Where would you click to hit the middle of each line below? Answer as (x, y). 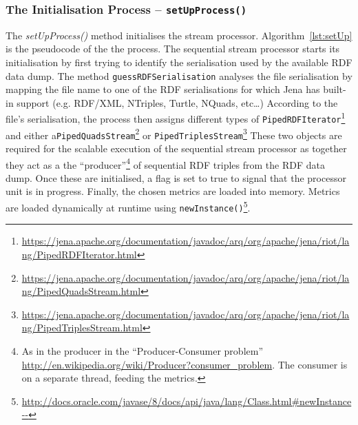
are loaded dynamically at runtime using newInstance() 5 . (128, 206)
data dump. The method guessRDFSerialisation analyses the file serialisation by (179, 75)
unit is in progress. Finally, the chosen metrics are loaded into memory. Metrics (173, 191)
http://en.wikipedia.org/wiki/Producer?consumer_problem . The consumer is (185, 364)
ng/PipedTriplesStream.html (82, 328)
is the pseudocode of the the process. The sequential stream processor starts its (173, 49)
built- (335, 89)
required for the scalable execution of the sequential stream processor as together (176, 148)
